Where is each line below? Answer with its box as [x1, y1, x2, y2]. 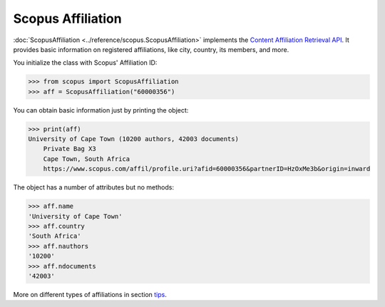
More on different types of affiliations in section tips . [13, 290, 167, 298]
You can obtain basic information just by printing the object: [13, 105, 189, 114]
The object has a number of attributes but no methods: [13, 183, 175, 192]
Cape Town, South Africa [43, 155, 130, 163]
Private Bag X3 [43, 145, 96, 153]
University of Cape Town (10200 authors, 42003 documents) [28, 135, 239, 143]
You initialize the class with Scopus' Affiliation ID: [13, 58, 158, 67]
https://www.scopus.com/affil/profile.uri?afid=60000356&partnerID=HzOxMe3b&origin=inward [43, 165, 371, 173]
